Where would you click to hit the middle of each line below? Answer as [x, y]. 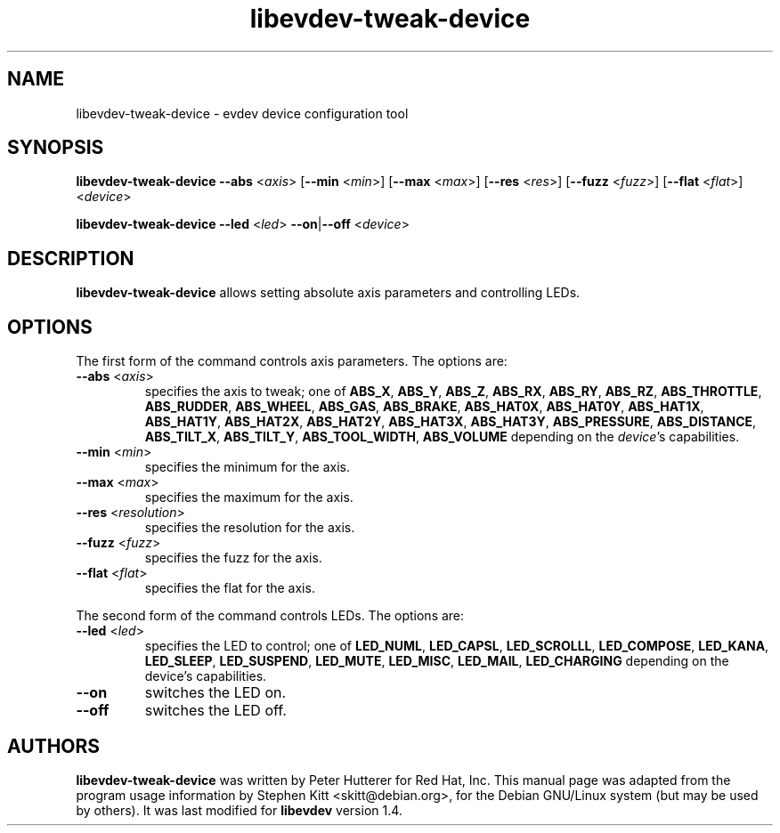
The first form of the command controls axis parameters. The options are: [292, 361]
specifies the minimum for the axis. [248, 467]
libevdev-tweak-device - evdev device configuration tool [242, 113]
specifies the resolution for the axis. [250, 528]
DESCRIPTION [71, 258]
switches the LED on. [215, 693]
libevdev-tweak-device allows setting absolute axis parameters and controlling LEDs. [328, 293]
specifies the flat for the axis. [230, 588]
